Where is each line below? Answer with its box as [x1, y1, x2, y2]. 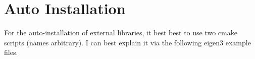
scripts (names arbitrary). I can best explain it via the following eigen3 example [4, 37, 251, 47]
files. [4, 47, 18, 57]
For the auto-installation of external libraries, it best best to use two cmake [4, 27, 237, 38]
